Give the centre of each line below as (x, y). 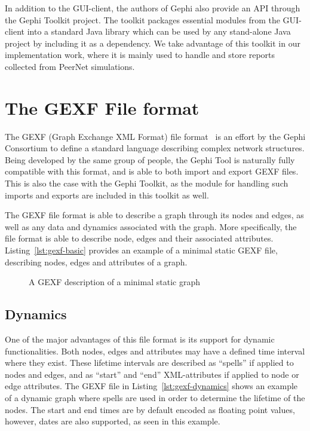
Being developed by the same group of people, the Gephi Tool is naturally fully (150, 159)
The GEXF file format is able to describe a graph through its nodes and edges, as (154, 215)
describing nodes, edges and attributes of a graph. (96, 262)
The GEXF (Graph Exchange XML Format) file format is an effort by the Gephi (155, 136)
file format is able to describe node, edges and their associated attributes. (139, 238)
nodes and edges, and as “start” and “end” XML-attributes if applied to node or (152, 374)
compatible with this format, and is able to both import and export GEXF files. (152, 171)
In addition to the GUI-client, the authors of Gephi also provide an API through (153, 8)
